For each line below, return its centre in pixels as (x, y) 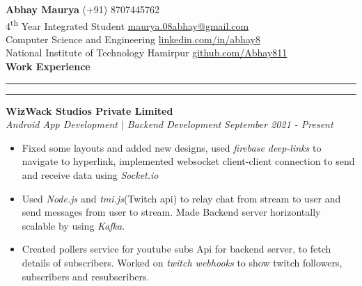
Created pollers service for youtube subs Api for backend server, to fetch (176, 249)
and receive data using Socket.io (90, 175)
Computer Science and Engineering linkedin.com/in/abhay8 (133, 39)
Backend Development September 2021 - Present (230, 124)
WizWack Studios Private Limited (89, 110)
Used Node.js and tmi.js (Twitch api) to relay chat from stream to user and (181, 198)
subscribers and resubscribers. (86, 276)
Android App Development (62, 124)
